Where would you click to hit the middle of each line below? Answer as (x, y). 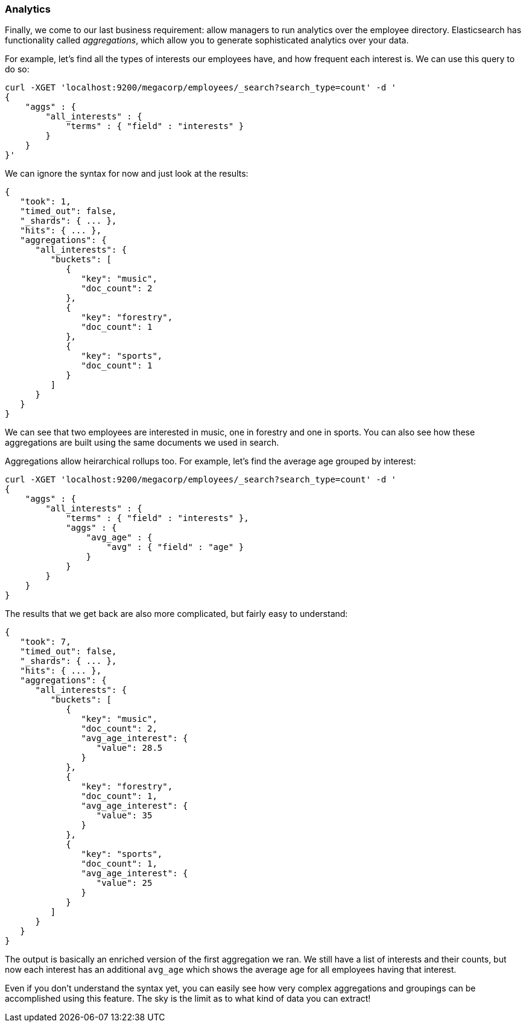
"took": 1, (46, 202)
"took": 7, (46, 642)
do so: (17, 69)
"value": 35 (124, 816)
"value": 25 (124, 883)
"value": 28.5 (129, 748)
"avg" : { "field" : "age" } (175, 547)
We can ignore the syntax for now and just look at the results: (127, 174)
